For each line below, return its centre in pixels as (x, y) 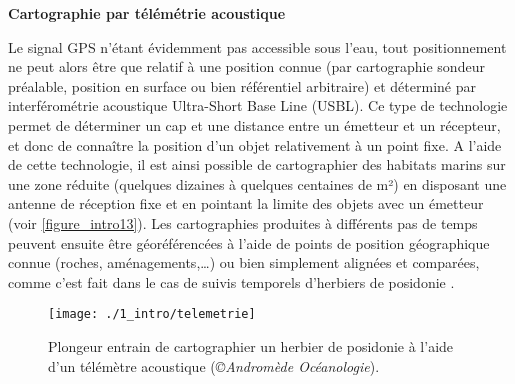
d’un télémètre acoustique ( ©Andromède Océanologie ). (214, 365)
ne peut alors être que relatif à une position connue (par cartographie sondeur (246, 66)
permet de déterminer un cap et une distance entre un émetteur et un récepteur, (254, 124)
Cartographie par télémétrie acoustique (147, 13)
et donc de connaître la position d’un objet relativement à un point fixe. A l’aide (255, 144)
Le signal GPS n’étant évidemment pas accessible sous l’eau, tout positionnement (257, 46)
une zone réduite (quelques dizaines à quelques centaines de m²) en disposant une (257, 183)
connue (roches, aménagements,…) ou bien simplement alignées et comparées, (244, 262)
